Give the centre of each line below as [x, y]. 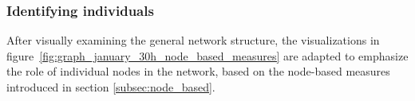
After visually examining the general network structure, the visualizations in [193, 40]
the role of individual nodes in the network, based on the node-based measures [198, 71]
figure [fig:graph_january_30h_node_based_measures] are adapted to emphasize [207, 55]
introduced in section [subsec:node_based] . [111, 87]
